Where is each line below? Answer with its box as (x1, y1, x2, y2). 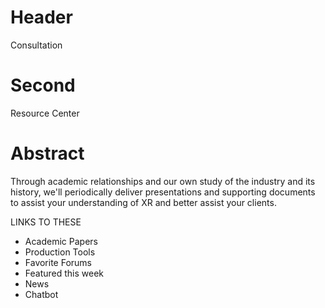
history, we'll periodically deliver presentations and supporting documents (10, 186, 316, 198)
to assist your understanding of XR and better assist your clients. (10, 196, 277, 208)
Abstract (10, 142, 85, 165)
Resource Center (10, 107, 80, 119)
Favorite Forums (24, 256, 93, 268)
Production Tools (24, 246, 96, 258)
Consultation (10, 39, 63, 51)
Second (10, 74, 76, 97)
